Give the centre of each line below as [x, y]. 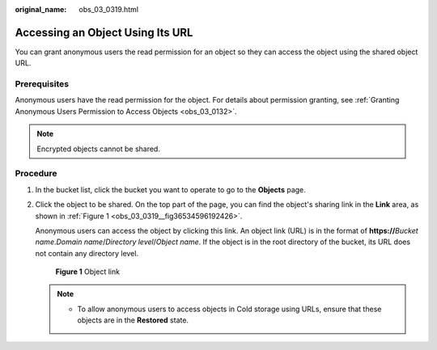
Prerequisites [42, 84]
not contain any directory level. [87, 253]
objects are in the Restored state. [133, 320]
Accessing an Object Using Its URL [104, 32]
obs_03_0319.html [109, 9]
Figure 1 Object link [88, 272]
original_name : [41, 9]
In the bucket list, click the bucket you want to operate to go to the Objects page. [171, 189]
